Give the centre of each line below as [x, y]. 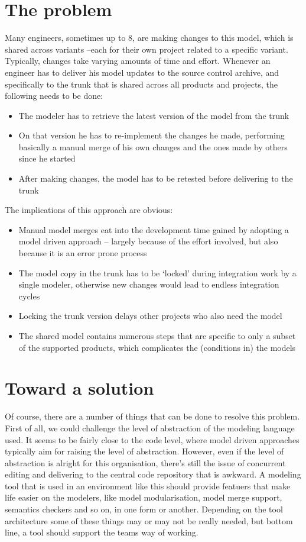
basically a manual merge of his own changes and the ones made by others [153, 146]
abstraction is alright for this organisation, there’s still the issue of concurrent [145, 462]
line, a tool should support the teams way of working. [102, 532]
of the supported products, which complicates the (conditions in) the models [157, 347]
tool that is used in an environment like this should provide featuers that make [148, 485]
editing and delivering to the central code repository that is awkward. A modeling [153, 474]
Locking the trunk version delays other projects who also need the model [150, 316]
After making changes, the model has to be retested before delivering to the [156, 178]
